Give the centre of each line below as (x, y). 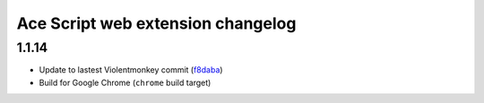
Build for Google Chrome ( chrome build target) (125, 82)
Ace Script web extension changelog (156, 23)
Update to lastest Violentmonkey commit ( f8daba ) (131, 70)
